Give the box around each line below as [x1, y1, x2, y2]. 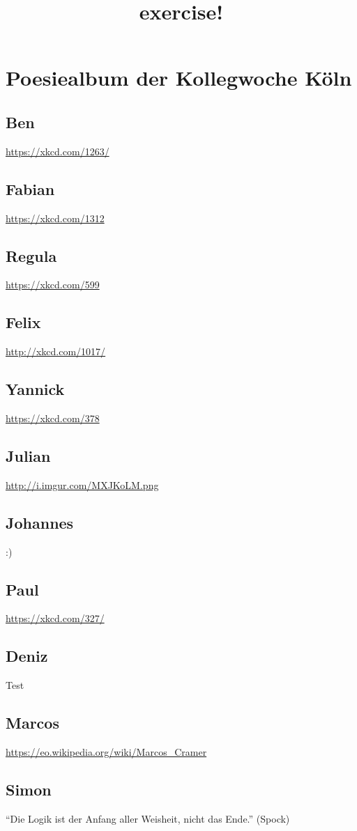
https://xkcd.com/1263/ [6, 143, 109, 158]
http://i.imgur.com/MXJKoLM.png [6, 477, 159, 492]
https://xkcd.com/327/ [6, 611, 105, 626]
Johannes [6, 511, 74, 533]
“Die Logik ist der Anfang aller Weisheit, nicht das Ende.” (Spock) [6, 811, 290, 825]
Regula [6, 244, 57, 266]
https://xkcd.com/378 [6, 410, 100, 425]
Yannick [6, 378, 65, 400]
